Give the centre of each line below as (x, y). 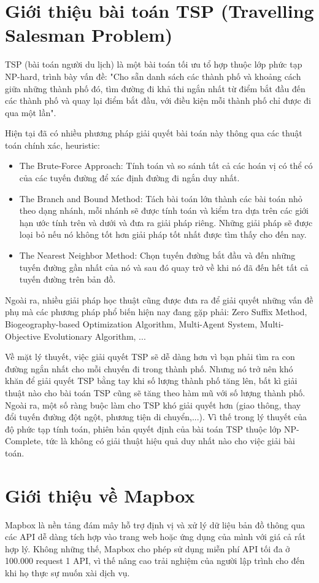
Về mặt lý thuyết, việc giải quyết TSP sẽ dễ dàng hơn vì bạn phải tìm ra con (150, 357)
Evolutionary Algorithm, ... (94, 336)
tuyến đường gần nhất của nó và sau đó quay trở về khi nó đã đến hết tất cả (164, 267)
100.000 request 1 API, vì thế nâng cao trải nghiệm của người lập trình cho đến (155, 561)
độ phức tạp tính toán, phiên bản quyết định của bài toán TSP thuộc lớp (143, 428)
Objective (23, 336)
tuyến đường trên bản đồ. (67, 279)
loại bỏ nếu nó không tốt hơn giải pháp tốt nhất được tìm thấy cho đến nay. (163, 234)
